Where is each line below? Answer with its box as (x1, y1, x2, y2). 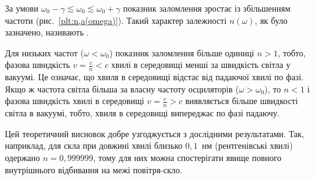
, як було (254, 13, 287, 26)
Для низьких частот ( (5, 46, 84, 59)
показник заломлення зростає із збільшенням (123, 2, 291, 14)
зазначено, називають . (5, 26, 89, 39)
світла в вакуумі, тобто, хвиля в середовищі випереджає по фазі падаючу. (5, 107, 280, 119)
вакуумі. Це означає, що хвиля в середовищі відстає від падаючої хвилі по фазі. (5, 70, 304, 83)
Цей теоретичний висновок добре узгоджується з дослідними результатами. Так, (5, 127, 305, 140)
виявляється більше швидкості (185, 94, 298, 107)
